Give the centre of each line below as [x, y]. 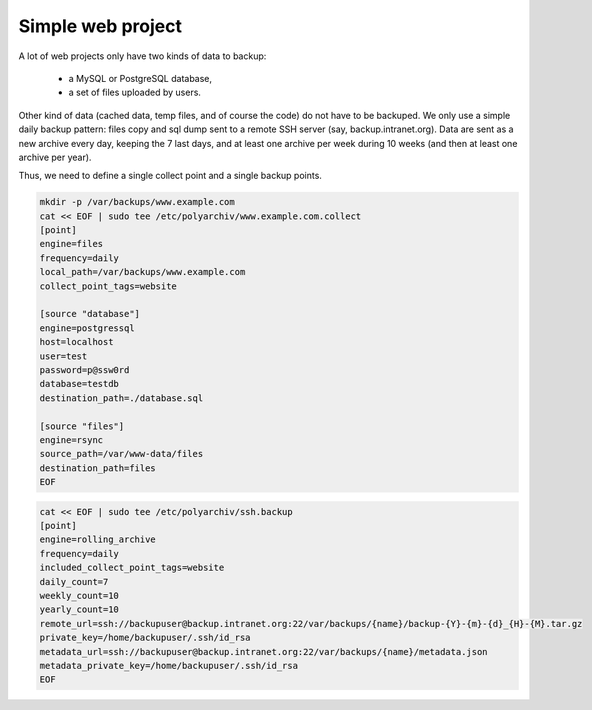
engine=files [71, 244]
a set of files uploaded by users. [135, 92]
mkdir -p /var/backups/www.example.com [137, 202]
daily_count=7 [74, 581]
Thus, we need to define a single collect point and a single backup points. [170, 176]
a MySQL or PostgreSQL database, [140, 78]
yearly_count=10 [79, 609]
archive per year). [55, 157]
